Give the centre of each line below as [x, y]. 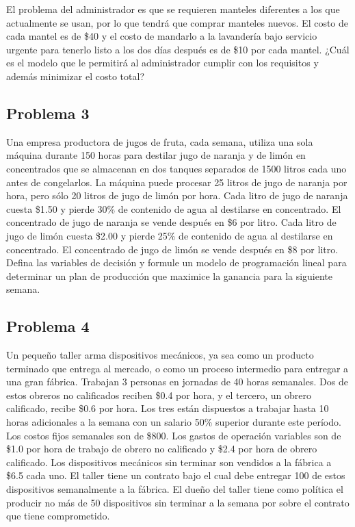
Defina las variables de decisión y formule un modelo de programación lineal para [176, 262]
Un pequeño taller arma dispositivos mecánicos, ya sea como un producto [160, 355]
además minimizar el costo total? [75, 76]
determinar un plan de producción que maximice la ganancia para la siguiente [170, 275]
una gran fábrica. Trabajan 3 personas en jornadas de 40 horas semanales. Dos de [177, 382]
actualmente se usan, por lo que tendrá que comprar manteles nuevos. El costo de [177, 22]
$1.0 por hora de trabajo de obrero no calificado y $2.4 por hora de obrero [162, 449]
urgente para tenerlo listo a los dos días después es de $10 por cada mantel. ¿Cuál [178, 49]
